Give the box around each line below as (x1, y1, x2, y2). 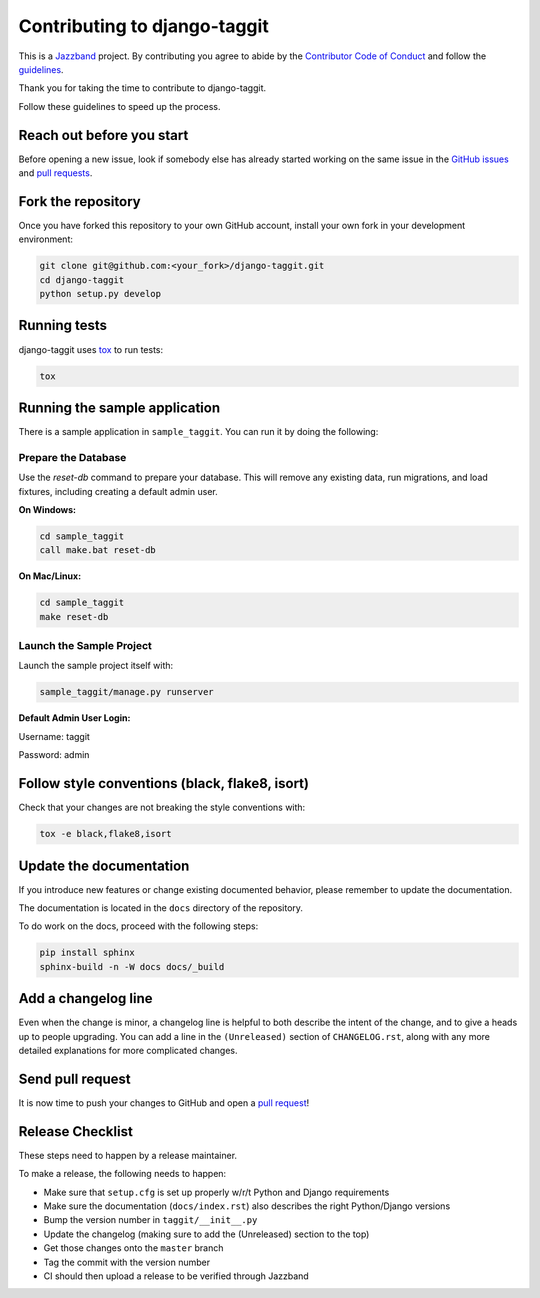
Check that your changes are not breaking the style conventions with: (18, 801, 306, 814)
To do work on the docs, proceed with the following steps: (18, 920, 259, 932)
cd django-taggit (39, 274, 125, 285)
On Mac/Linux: (18, 570, 82, 582)
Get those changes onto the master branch (43, 1242, 224, 1254)
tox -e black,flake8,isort (39, 828, 172, 840)
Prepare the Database (18, 450, 127, 464)
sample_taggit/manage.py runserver (39, 686, 214, 698)
